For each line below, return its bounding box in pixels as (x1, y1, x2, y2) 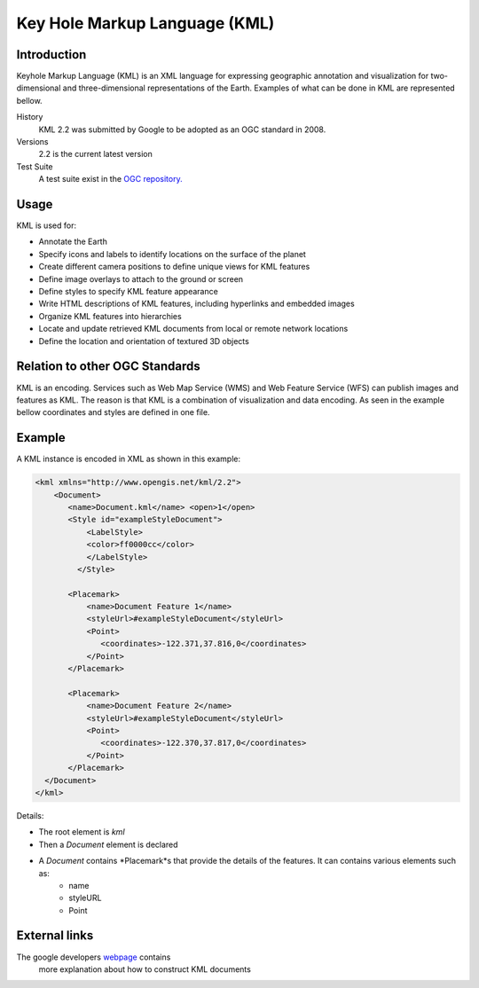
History (16, 112, 43, 122)
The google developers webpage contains (16, 952, 171, 962)
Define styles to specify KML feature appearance (38, 286, 219, 297)
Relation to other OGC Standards (16, 359, 201, 374)
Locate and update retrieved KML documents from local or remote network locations (38, 324, 349, 334)
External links (16, 928, 94, 944)
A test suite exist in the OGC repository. (38, 174, 183, 184)
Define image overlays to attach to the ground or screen (38, 273, 244, 284)
